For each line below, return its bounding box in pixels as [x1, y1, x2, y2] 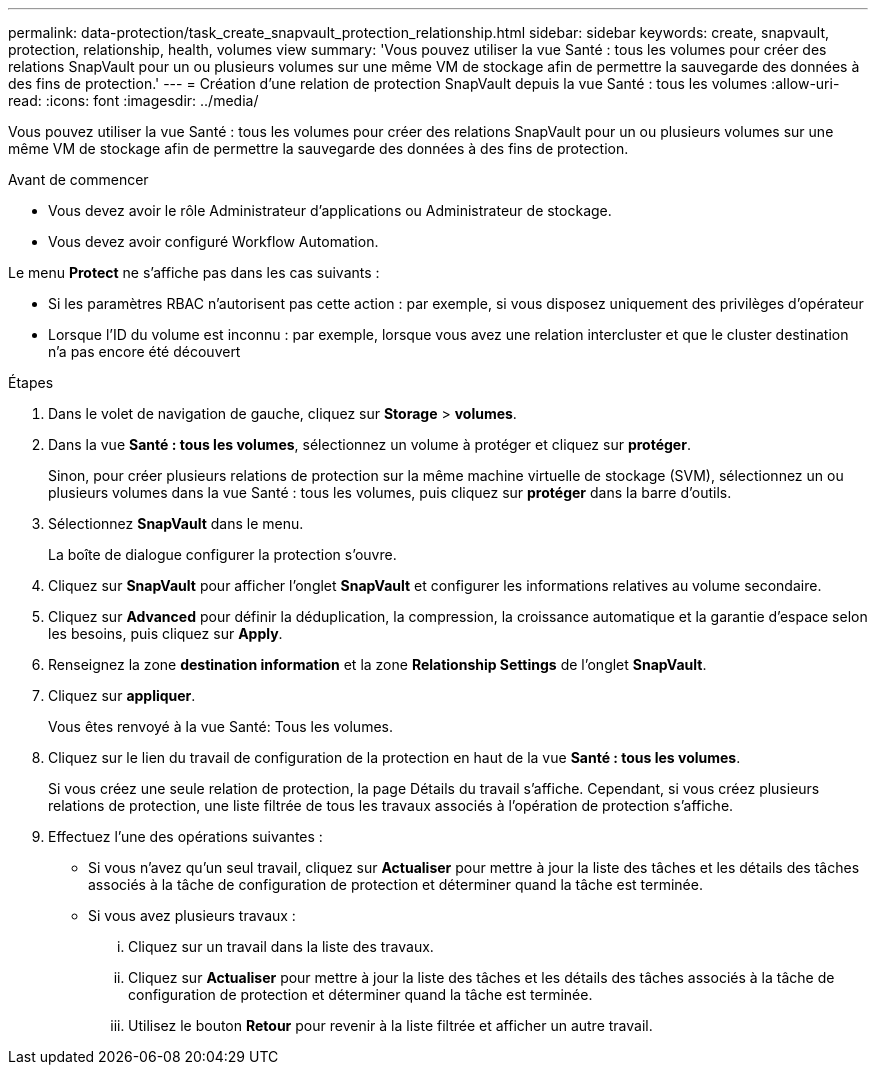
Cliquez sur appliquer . [48, 687, 196, 704]
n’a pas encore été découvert [48, 343, 241, 360]
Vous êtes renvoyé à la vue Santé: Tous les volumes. [48, 718, 393, 735]
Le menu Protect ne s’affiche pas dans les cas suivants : [8, 264, 380, 281]
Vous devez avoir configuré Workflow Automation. [48, 233, 379, 250]
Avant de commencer [8, 171, 149, 188]
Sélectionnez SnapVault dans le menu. [48, 515, 304, 532]
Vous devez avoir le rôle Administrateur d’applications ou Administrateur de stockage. [48, 202, 612, 219]
